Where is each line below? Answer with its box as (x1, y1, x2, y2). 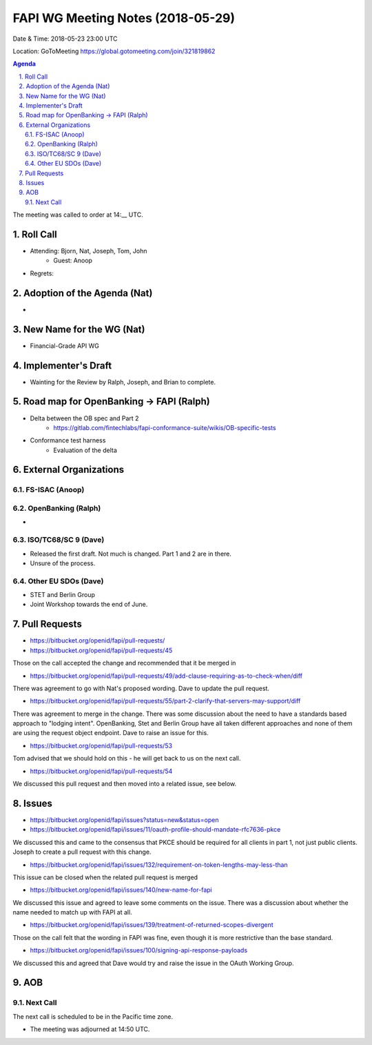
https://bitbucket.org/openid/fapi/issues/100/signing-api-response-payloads (30, 946, 248, 955)
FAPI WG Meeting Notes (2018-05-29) (12, 10, 236, 26)
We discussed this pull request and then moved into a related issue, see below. (12, 780, 237, 788)
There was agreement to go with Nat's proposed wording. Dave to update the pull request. (12, 684, 270, 692)
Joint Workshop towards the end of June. (30, 600, 148, 609)
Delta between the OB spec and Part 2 (30, 414, 139, 422)
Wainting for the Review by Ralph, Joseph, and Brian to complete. (30, 378, 216, 386)
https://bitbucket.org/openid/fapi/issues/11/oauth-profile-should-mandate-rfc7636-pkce (30, 826, 281, 834)
